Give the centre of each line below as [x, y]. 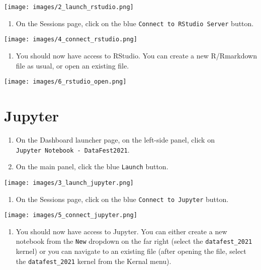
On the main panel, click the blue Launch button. [92, 166]
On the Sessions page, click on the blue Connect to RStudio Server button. [135, 23]
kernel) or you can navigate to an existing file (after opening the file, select [131, 251]
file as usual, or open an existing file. [72, 65]
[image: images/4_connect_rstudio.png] [71, 40]
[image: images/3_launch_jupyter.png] [69, 183]
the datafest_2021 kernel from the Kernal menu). [94, 261]
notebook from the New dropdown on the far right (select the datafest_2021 [134, 241]
